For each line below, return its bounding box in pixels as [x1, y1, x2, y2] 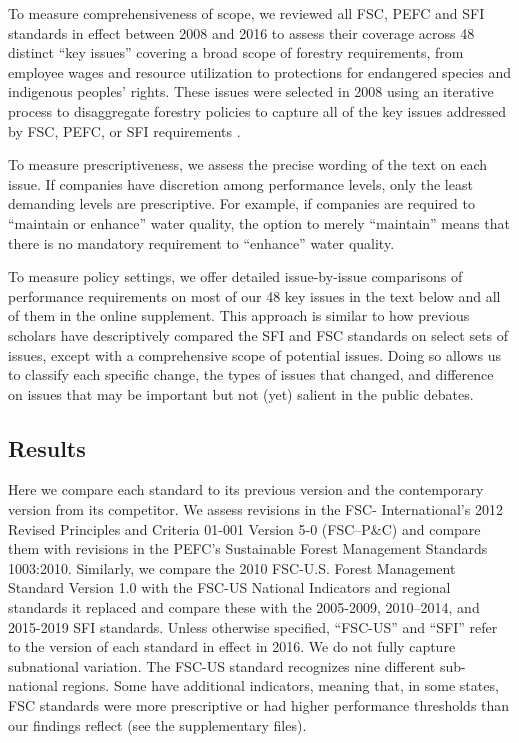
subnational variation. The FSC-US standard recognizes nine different [8, 655, 436, 676]
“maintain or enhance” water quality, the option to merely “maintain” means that [8, 212, 510, 233]
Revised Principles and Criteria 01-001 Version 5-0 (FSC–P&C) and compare [8, 518, 481, 539]
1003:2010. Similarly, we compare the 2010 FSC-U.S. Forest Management [8, 557, 456, 578]
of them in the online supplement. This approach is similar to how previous [8, 305, 470, 326]
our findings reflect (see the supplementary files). [8, 714, 307, 735]
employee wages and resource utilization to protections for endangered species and [8, 61, 511, 82]
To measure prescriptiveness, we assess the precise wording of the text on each [8, 154, 488, 175]
